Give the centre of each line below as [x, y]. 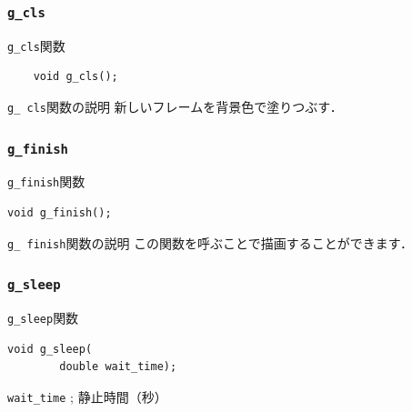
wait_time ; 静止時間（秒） [87, 397]
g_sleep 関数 [43, 318]
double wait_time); [118, 367]
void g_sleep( [50, 349]
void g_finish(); [60, 213]
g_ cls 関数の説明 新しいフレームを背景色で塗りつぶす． [175, 107]
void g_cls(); [75, 77]
